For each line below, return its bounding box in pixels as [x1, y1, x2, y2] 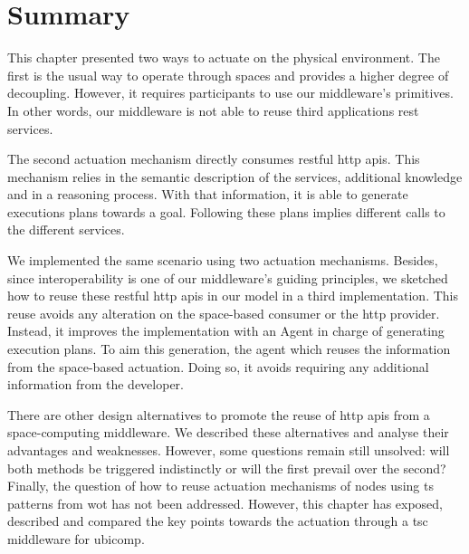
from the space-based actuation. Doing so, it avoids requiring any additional [7, 357, 429, 376]
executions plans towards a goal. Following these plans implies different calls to [7, 202, 445, 221]
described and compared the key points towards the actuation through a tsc [7, 511, 428, 530]
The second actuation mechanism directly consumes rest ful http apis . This [7, 149, 420, 168]
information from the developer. [7, 375, 184, 394]
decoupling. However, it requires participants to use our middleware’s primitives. [7, 83, 454, 102]
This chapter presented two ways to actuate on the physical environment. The [7, 48, 440, 67]
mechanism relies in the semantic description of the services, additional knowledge [7, 167, 463, 186]
